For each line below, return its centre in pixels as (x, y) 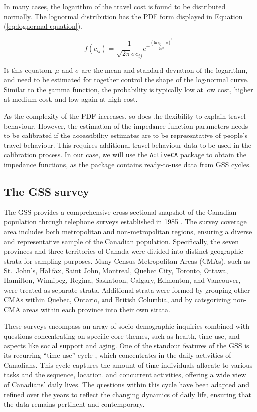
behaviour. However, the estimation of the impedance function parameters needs (126, 125)
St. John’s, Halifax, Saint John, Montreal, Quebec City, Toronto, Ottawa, (116, 270)
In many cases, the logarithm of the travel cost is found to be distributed (115, 6)
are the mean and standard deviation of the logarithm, (164, 70)
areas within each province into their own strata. (97, 309)
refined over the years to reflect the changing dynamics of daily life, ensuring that (128, 394)
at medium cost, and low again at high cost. (71, 99)
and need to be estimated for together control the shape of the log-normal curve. (126, 80)
